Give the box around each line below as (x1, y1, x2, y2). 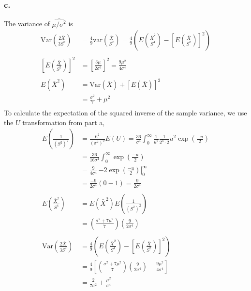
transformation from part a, (22, 117, 105, 127)
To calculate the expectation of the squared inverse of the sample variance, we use (4, 108, 247, 118)
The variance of (4, 18, 50, 29)
